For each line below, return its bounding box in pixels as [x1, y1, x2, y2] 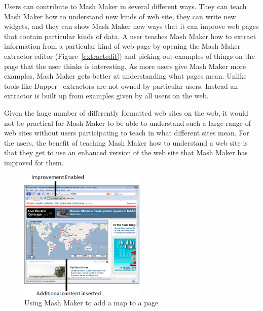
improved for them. [4, 157, 64, 167]
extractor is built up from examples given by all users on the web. [4, 90, 209, 101]
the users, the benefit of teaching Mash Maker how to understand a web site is [4, 137, 248, 148]
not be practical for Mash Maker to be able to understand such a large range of [4, 117, 251, 128]
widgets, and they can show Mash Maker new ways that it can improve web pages [4, 21, 259, 31]
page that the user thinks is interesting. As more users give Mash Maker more [4, 60, 246, 71]
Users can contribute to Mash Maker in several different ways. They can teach [4, 1, 247, 11]
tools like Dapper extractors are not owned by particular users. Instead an [4, 80, 238, 91]
